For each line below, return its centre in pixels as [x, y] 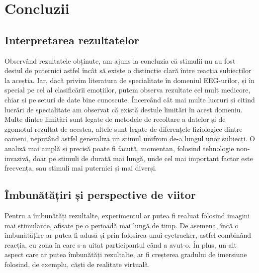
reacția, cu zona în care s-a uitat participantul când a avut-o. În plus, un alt [121, 244]
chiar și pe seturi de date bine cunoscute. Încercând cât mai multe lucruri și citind [130, 99]
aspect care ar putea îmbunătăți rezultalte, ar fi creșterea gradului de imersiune [126, 254]
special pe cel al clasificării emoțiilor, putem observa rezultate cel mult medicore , [128, 90]
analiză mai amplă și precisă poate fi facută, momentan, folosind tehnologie [119, 148]
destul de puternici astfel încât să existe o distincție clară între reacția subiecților [128, 70]
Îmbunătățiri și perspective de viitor [100, 195]
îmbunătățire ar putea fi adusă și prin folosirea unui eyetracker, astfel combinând [128, 235]
